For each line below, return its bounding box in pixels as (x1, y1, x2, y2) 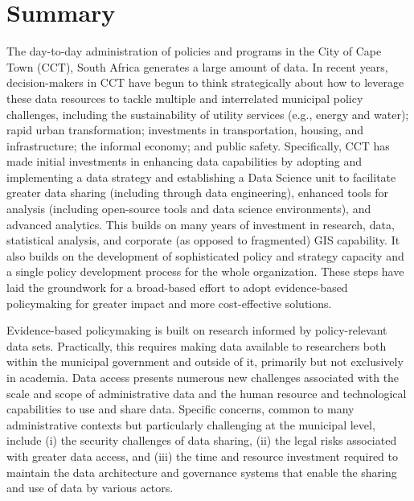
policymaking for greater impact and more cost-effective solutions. (6, 294, 332, 311)
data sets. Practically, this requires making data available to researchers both (6, 337, 387, 354)
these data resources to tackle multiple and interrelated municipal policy (6, 89, 363, 106)
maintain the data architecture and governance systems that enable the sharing (6, 463, 397, 480)
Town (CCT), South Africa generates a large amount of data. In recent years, (6, 58, 388, 75)
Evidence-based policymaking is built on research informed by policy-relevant (6, 322, 387, 339)
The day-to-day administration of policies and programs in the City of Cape (6, 43, 382, 60)
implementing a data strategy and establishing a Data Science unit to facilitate (6, 168, 396, 185)
